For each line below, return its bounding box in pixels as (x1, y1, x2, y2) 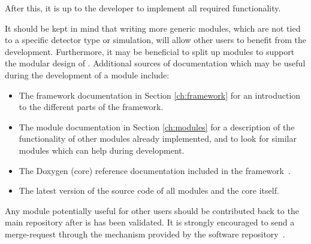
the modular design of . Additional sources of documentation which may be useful (5, 57, 306, 69)
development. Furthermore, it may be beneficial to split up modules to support (5, 45, 295, 57)
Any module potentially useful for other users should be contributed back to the (5, 204, 299, 216)
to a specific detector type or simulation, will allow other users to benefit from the (5, 33, 306, 46)
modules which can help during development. (19, 144, 185, 156)
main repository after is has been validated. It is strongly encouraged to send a (5, 216, 295, 228)
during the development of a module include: (5, 68, 170, 81)
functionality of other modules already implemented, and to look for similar (19, 132, 297, 145)
